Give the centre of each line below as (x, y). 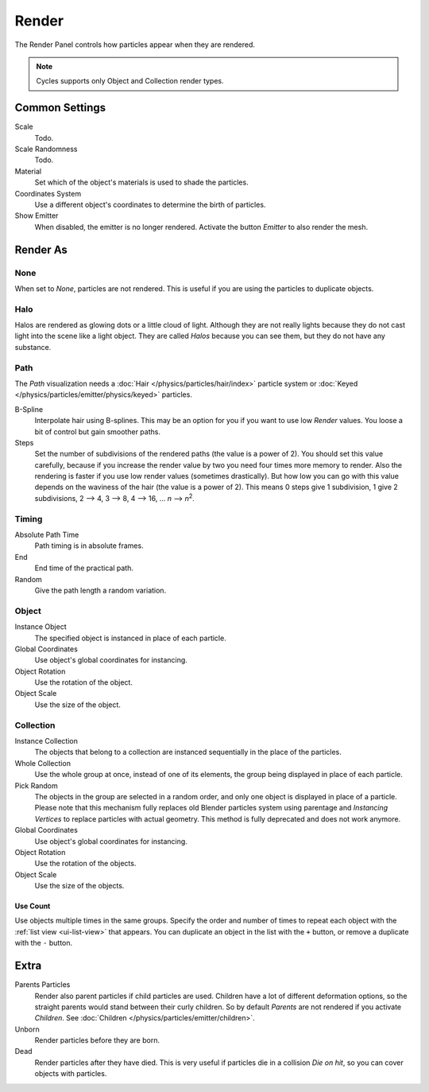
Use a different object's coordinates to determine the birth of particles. (150, 204)
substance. (33, 347)
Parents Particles (43, 985)
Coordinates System (48, 193)
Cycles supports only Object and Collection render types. (130, 81)
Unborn (27, 1029)
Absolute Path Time (47, 535)
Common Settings (60, 108)
